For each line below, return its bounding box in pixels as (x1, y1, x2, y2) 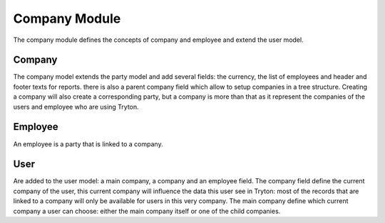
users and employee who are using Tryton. (13, 102, 139, 111)
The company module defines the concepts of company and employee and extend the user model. (13, 36, 304, 44)
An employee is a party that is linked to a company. (13, 139, 163, 148)
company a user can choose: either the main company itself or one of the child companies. (13, 207, 281, 215)
